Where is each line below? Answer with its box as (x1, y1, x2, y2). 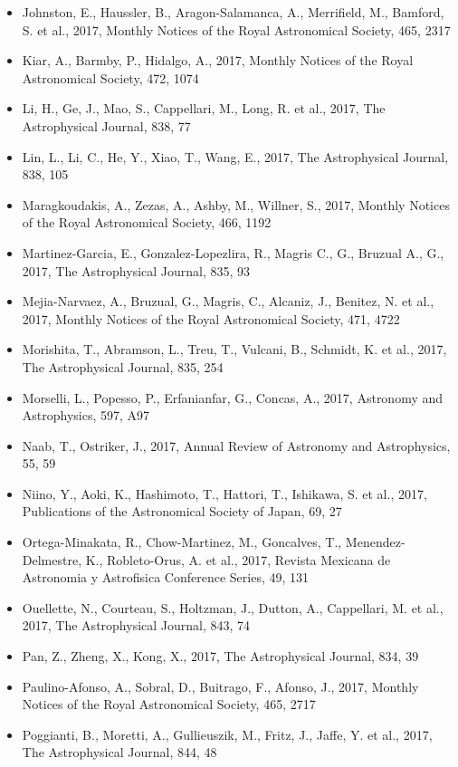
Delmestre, (22, 550, 82, 569)
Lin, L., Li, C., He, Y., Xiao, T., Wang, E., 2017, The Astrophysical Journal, (22, 147, 449, 166)
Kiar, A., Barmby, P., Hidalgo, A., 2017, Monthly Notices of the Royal (22, 51, 414, 70)
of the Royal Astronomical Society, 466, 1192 (22, 213, 272, 232)
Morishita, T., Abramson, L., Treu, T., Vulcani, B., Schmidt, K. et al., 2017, (22, 340, 447, 359)
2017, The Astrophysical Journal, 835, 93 (22, 261, 251, 280)
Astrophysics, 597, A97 (22, 406, 150, 425)
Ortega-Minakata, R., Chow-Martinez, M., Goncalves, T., (22, 532, 342, 551)
